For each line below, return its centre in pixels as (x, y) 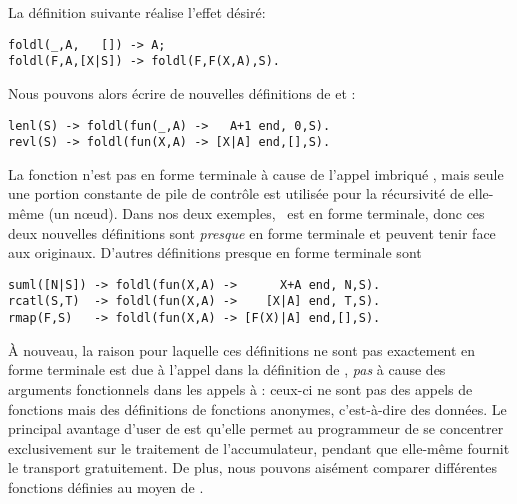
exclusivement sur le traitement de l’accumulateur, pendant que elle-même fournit (259, 447)
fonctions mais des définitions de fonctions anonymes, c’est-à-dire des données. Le (257, 408)
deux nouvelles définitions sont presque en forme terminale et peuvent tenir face (252, 232)
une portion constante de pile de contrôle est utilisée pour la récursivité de (236, 193)
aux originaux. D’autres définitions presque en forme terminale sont (215, 252)
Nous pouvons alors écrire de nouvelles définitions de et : (182, 92)
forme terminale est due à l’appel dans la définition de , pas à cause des (227, 369)
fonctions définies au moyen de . (106, 486)
